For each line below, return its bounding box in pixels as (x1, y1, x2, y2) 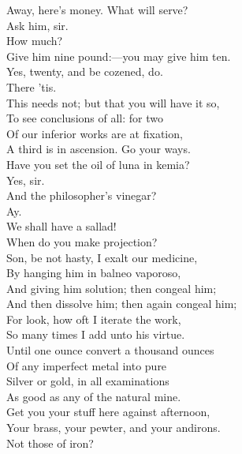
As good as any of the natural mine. (6, 388, 181, 404)
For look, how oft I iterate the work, (6, 310, 181, 327)
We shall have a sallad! (6, 218, 117, 235)
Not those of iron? (6, 434, 94, 451)
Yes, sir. (6, 171, 45, 188)
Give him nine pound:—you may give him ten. (6, 47, 231, 64)
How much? (6, 32, 63, 49)
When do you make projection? (6, 233, 158, 250)
